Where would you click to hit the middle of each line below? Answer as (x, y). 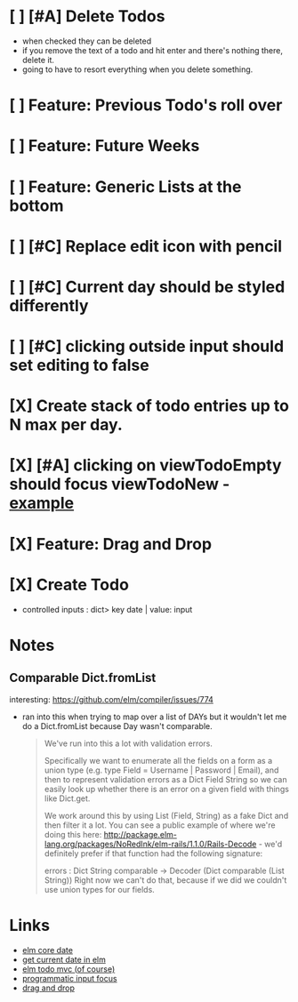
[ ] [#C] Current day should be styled (147, 287)
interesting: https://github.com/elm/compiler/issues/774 (111, 699)
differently (49, 305)
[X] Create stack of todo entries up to (149, 406)
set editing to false (79, 365)
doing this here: (73, 834)
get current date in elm (64, 959)
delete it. (38, 60)
